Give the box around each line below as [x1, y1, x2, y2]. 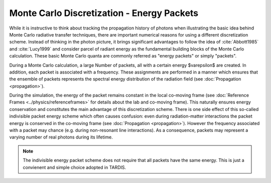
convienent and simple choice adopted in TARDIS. [23, 164, 126, 170]
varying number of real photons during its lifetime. [9, 134, 113, 140]
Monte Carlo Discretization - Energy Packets [9, 7, 199, 18]
